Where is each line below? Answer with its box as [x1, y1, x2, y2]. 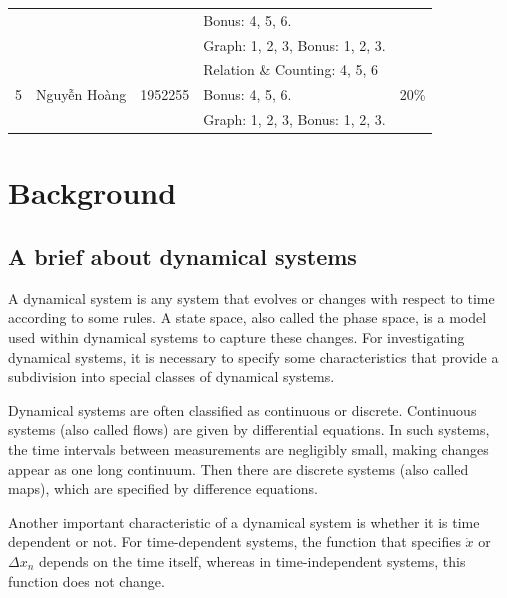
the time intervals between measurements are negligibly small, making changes [8, 438, 489, 459]
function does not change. [8, 570, 165, 591]
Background [8, 172, 177, 213]
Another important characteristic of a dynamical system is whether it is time [8, 511, 480, 532]
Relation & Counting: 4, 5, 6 [203, 59, 379, 80]
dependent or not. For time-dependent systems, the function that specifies [8, 531, 461, 552]
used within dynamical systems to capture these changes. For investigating [8, 326, 465, 347]
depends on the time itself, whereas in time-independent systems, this [39, 550, 466, 571]
